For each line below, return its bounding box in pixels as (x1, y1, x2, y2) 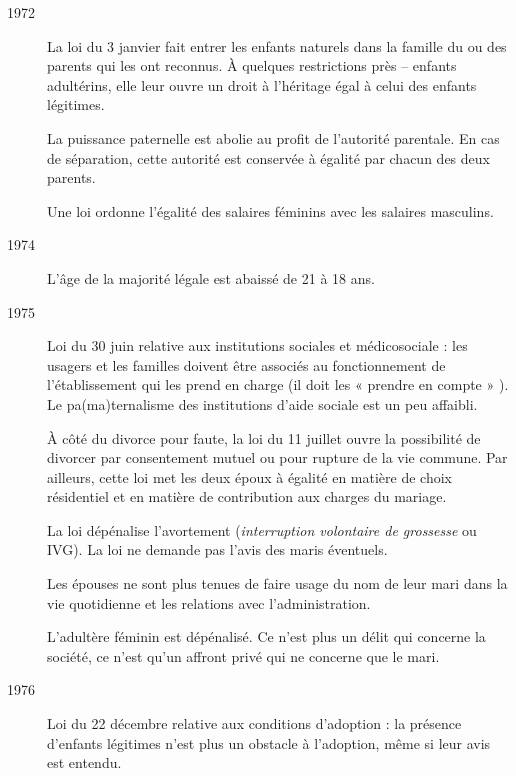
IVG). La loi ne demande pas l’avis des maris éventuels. (47, 539, 388, 560)
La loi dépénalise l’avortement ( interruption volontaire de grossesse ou (47, 519, 477, 540)
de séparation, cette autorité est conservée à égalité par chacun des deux (47, 147, 490, 168)
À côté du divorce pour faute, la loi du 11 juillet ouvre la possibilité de (47, 427, 481, 448)
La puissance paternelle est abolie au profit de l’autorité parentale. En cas (47, 127, 500, 148)
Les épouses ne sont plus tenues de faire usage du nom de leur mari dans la (47, 573, 508, 594)
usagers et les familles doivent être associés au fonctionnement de (47, 354, 446, 375)
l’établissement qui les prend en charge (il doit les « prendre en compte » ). (47, 374, 509, 395)
